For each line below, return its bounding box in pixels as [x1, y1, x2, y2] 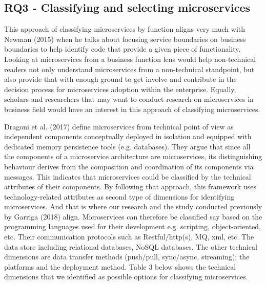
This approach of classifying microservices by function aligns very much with [4, 24, 245, 34]
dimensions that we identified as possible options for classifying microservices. [4, 271, 248, 282]
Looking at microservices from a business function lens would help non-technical [4, 53, 256, 64]
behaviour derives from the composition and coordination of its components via [4, 161, 254, 171]
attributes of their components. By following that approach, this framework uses [4, 181, 256, 192]
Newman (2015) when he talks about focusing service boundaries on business [4, 33, 246, 44]
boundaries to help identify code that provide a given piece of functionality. [4, 43, 241, 54]
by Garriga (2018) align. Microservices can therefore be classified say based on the [4, 211, 262, 222]
